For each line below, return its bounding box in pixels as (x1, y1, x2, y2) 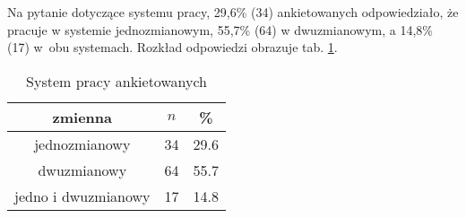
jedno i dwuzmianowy (14, 185, 151, 206)
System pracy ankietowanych (26, 70, 207, 92)
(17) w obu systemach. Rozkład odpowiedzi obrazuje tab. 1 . (7, 38, 338, 57)
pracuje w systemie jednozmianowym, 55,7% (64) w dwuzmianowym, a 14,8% (7, 20, 433, 39)
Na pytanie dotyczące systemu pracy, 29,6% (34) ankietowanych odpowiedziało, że (7, 3, 459, 21)
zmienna (52, 106, 112, 127)
